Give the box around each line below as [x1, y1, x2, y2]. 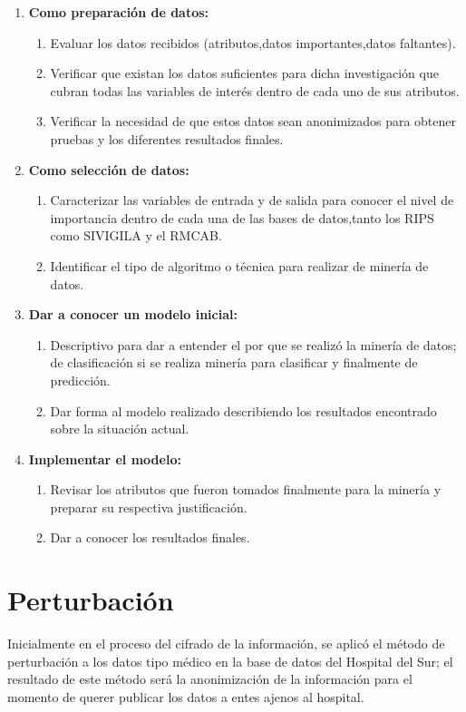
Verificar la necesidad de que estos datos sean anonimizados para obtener [50, 112, 457, 131]
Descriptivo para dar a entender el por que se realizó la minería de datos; [50, 335, 457, 354]
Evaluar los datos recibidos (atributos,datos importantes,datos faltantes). [50, 33, 456, 52]
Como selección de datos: [28, 160, 189, 179]
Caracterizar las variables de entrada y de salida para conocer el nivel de [50, 190, 454, 210]
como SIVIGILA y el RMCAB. [50, 226, 222, 245]
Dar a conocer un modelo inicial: [28, 305, 238, 324]
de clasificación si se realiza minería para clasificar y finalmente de [50, 353, 418, 372]
